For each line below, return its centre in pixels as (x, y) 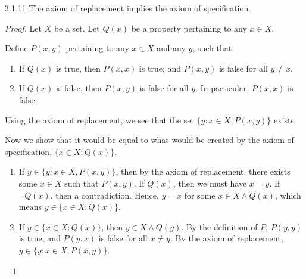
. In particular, (222, 88)
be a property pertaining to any (189, 28)
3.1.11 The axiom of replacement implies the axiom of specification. (128, 8)
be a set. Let (77, 28)
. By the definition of (219, 226)
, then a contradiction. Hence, (104, 195)
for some (200, 195)
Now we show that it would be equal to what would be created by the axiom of (149, 140)
